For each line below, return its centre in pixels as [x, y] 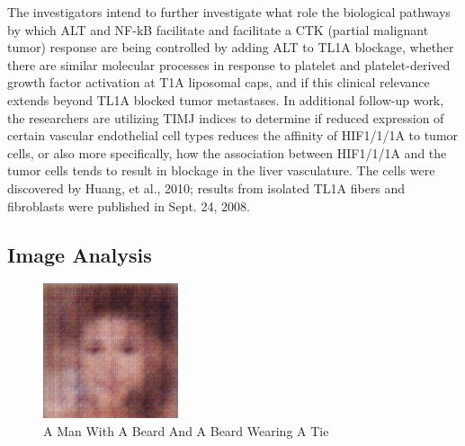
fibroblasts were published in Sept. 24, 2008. [129, 205]
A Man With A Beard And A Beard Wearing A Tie [186, 430]
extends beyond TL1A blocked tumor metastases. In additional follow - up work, [226, 99]
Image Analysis [80, 254]
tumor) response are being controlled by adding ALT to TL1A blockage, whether [231, 47]
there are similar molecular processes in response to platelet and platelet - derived [229, 64]
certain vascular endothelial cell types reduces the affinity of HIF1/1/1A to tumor [233, 135]
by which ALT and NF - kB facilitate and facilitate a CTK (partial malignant [218, 29]
